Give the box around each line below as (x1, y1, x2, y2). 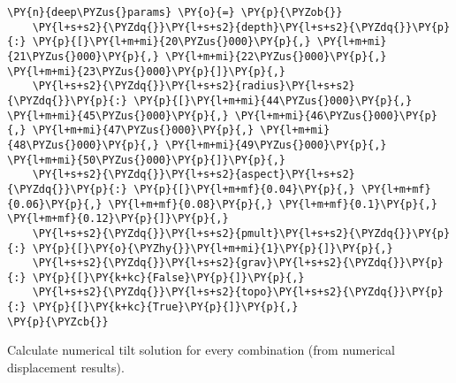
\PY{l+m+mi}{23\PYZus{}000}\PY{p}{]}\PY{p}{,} (7, 65, 285, 78)
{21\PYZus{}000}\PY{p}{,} (7, 50, 159, 63)
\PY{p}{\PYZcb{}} (7, 315, 109, 328)
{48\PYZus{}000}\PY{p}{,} (7, 138, 159, 151)
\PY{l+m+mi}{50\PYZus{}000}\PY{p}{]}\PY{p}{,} (7, 153, 285, 166)
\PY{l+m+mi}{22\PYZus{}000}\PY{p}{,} (164, 50, 387, 63)
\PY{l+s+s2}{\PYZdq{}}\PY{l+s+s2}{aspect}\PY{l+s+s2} (32, 168, 355, 181)
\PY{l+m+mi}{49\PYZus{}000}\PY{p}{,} (164, 138, 387, 151)
